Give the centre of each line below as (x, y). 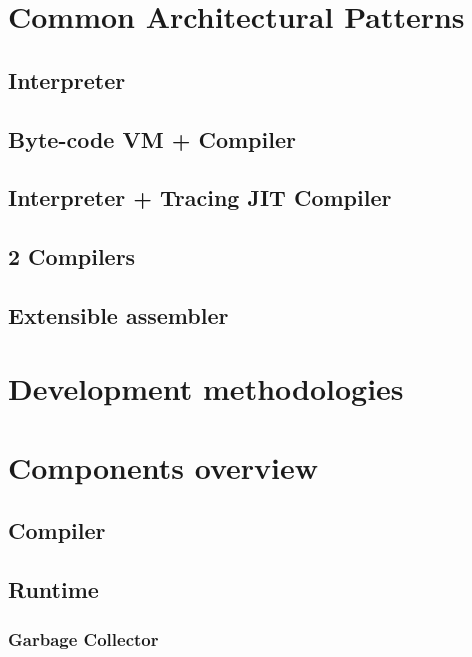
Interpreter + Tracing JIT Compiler (200, 197)
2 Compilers (72, 256)
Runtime (53, 589)
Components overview (163, 466)
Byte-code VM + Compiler (152, 138)
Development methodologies (206, 388)
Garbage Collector (83, 638)
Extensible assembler (118, 314)
